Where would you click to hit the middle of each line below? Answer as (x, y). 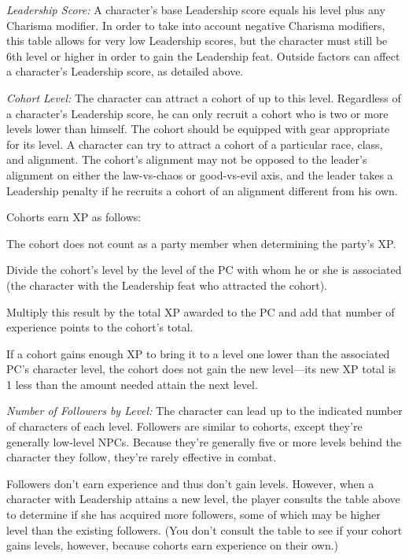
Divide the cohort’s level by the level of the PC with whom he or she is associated (204, 270)
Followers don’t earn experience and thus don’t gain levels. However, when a (190, 483)
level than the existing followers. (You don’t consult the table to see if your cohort (204, 529)
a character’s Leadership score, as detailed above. (125, 71)
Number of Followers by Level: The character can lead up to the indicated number (204, 411)
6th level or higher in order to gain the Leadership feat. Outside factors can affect (203, 56)
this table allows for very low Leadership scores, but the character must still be (197, 41)
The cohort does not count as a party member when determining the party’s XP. (201, 243)
